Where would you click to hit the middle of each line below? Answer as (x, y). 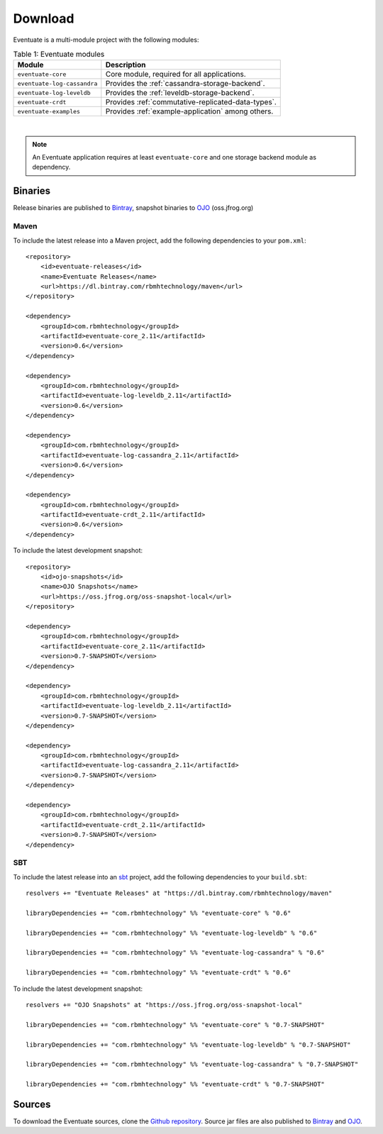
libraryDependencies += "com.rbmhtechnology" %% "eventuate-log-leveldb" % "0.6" (172, 933)
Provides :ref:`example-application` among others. (189, 111)
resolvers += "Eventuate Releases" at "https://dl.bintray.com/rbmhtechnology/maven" (179, 893)
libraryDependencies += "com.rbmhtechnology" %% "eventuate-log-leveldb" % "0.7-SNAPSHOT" (188, 1045)
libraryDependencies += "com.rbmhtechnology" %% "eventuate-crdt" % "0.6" (159, 973)
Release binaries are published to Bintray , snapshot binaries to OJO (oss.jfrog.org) (133, 208)
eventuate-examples (49, 111)
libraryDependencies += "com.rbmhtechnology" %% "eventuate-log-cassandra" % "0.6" (176, 953)
